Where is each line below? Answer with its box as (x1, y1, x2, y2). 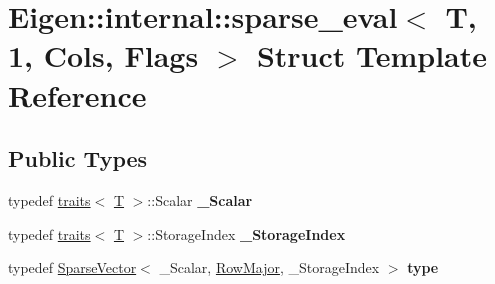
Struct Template (256, 35, 488, 76)
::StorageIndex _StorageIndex (147, 223, 346, 244)
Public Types (8, 143, 148, 174)
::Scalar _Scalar (147, 189, 253, 210)
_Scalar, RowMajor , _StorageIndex (159, 257, 380, 278)
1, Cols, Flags (8, 35, 199, 76)
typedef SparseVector (8, 257, 137, 278)
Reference (8, 74, 147, 115)
